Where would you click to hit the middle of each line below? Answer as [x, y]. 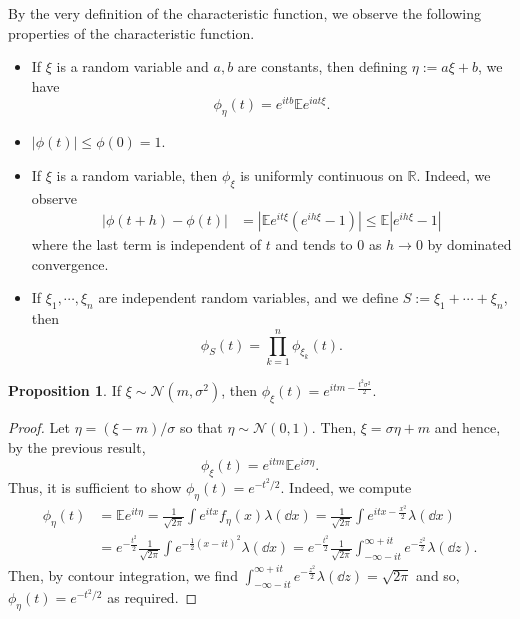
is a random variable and [132, 66]
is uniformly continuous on [321, 174]
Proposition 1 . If [64, 390]
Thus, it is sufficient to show [95, 487]
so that [201, 426]
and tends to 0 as [328, 244]
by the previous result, [77, 446]
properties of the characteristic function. [131, 32]
